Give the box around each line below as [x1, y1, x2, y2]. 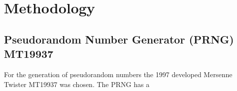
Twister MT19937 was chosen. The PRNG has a [4, 79, 150, 89]
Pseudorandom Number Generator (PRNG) [4, 31, 234, 46]
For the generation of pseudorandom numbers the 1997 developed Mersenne [4, 69, 233, 79]
